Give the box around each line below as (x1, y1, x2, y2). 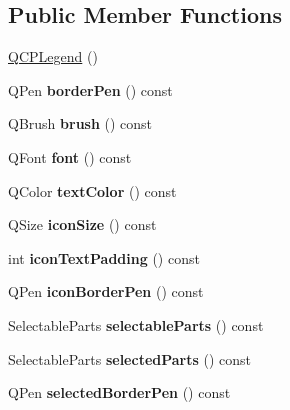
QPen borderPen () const (8, 79, 173, 100)
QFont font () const (8, 146, 132, 167)
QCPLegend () (8, 46, 98, 67)
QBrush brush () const (8, 113, 153, 134)
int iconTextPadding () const (8, 247, 200, 268)
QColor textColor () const (8, 180, 177, 201)
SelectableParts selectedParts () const (8, 348, 252, 369)
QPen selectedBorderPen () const (8, 382, 231, 403)
